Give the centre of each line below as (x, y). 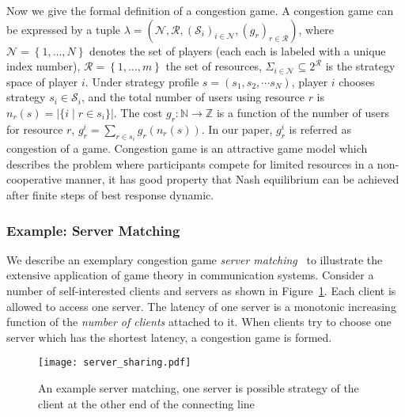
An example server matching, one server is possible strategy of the (199, 388)
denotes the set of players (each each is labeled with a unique (238, 50)
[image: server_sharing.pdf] (115, 363)
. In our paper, (237, 129)
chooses (357, 81)
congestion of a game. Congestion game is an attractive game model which (187, 148)
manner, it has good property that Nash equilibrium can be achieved (232, 179)
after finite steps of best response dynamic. (110, 194)
